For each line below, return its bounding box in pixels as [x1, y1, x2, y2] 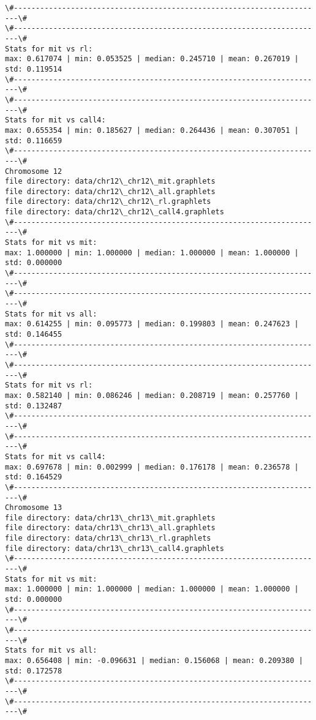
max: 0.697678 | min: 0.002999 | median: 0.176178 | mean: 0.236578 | [5, 462, 299, 471]
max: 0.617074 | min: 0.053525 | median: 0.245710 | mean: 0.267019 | [5, 54, 299, 64]
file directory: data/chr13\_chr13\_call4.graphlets [5, 544, 224, 553]
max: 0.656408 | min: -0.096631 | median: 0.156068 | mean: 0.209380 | [5, 656, 303, 665]
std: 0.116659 [5, 136, 62, 145]
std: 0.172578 [5, 666, 62, 675]
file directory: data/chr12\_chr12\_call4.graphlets [5, 208, 224, 217]
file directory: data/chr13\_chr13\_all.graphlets [5, 523, 216, 533]
